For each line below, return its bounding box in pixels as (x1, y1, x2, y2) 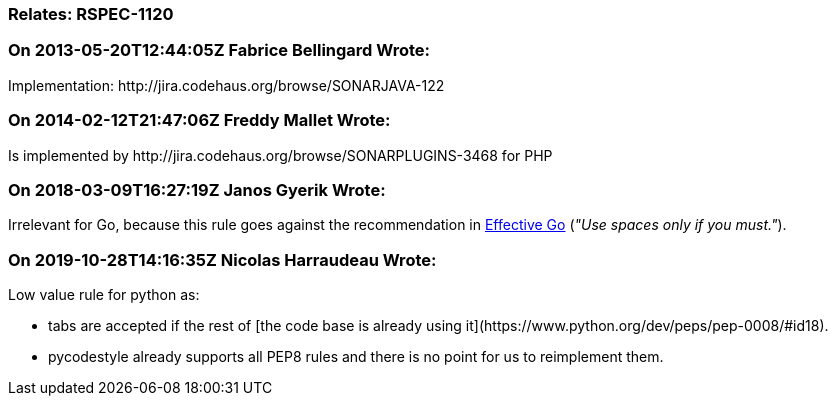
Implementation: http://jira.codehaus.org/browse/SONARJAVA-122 (8, 76, 445, 94)
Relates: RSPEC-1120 (8, 4, 174, 24)
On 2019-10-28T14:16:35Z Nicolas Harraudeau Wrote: (8, 249, 437, 270)
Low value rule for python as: (8, 286, 200, 303)
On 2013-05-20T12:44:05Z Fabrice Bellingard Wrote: (8, 40, 431, 61)
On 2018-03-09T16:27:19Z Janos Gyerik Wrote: (8, 179, 386, 200)
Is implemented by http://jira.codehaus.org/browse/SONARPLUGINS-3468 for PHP (8, 146, 553, 164)
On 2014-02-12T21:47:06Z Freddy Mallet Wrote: (8, 110, 391, 131)
